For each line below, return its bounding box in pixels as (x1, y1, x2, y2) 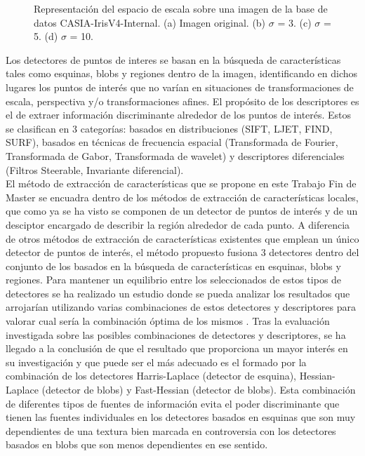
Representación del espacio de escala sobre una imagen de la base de (34, 1, 328, 15)
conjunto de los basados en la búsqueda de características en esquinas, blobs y (6, 258, 341, 273)
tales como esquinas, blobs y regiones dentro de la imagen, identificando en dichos (6, 66, 358, 81)
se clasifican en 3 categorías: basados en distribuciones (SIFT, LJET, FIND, (6, 121, 333, 135)
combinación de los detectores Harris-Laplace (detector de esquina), (6, 368, 297, 383)
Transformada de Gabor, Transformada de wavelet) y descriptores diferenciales (6, 148, 345, 163)
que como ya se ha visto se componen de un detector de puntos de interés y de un (6, 203, 358, 218)
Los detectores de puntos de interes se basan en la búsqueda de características (6, 52, 341, 67)
